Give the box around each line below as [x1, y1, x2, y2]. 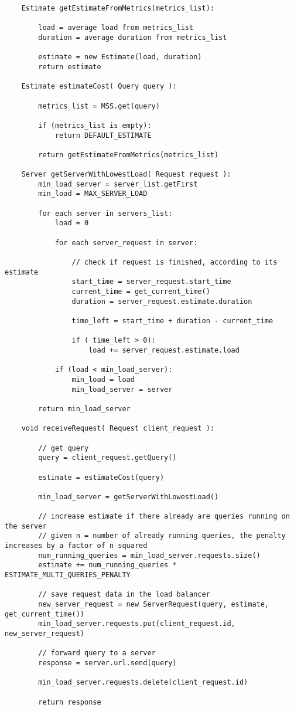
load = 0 [54, 219, 89, 228]
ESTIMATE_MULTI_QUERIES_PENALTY [5, 571, 131, 580]
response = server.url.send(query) [38, 658, 177, 667]
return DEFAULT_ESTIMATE [54, 131, 152, 140]
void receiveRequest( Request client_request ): [21, 424, 214, 433]
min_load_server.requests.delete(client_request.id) [38, 678, 248, 687]
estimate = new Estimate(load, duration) [38, 53, 202, 62]
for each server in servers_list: [38, 209, 173, 218]
